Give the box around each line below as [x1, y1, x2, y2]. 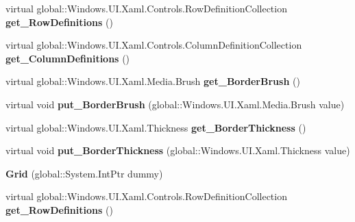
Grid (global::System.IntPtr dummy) [5, 166, 163, 180]
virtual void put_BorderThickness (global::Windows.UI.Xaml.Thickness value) [5, 143, 350, 158]
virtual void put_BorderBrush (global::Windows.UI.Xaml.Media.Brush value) [5, 97, 345, 111]
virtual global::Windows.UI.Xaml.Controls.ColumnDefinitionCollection [5, 38, 302, 52]
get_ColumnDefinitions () [5, 51, 130, 65]
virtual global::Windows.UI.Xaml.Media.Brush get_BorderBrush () [5, 74, 300, 88]
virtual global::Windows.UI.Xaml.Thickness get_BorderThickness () [5, 120, 306, 134]
